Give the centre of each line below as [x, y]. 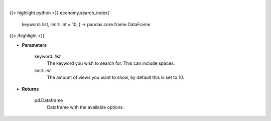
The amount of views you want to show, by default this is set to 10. [116, 77]
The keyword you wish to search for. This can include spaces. [111, 63]
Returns [30, 89]
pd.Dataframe [49, 100]
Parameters [34, 45]
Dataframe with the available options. [85, 107]
